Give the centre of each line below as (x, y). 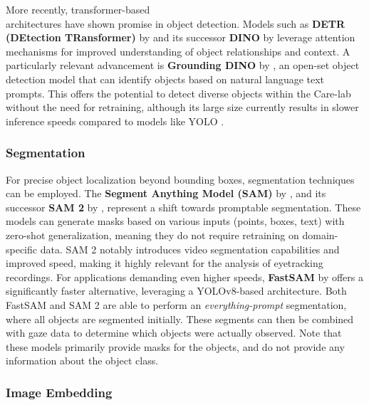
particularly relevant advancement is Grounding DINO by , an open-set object (183, 65)
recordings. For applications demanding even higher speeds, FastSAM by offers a (184, 277)
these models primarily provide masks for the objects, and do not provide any (175, 346)
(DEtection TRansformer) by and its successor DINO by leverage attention (181, 37)
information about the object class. (82, 361)
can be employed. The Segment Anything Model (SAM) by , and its (166, 193)
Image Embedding (59, 392)
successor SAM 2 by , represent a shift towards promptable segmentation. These (183, 207)
